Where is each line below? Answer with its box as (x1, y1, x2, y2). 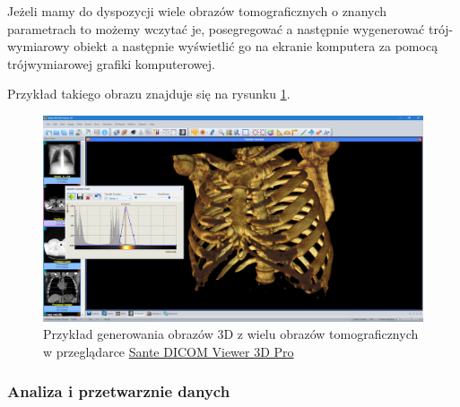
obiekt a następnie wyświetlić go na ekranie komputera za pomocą (74, 37, 438, 56)
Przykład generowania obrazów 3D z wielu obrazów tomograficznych (43, 325, 419, 343)
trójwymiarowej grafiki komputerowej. (7, 54, 215, 73)
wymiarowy (7, 37, 70, 56)
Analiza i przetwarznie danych (7, 380, 230, 403)
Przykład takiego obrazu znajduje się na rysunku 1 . (7, 84, 291, 103)
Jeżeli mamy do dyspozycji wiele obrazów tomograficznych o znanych (7, 2, 387, 20)
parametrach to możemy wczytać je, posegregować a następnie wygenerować (7, 19, 425, 38)
